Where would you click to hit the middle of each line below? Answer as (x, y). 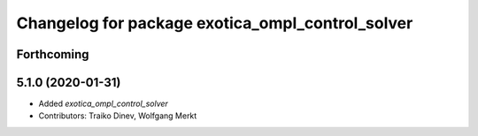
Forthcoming (53, 54)
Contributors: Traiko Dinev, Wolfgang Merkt (118, 116)
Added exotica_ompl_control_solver (103, 104)
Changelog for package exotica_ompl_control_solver (215, 23)
